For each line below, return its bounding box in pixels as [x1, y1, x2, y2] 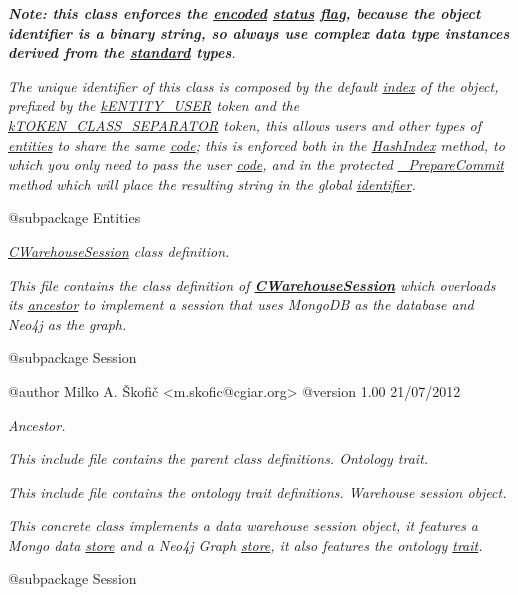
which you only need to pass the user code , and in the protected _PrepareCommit [8, 154, 504, 175]
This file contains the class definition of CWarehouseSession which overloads [8, 274, 496, 295]
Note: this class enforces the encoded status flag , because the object [8, 3, 481, 23]
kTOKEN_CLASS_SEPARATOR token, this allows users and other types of [8, 114, 481, 135]
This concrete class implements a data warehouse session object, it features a [8, 515, 479, 536]
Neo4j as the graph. [8, 313, 127, 334]
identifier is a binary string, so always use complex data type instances [8, 22, 510, 43]
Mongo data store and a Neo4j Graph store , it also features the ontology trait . [8, 534, 483, 555]
